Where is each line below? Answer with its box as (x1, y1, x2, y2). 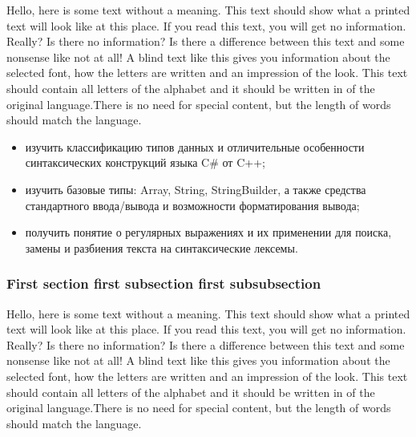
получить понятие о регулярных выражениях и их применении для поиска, (25, 224, 392, 241)
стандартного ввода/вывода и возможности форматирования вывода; (25, 196, 360, 213)
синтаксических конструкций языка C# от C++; (25, 154, 265, 171)
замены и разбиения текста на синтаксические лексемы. (25, 239, 298, 256)
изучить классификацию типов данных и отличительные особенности (25, 138, 365, 155)
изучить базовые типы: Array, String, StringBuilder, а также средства (25, 180, 366, 197)
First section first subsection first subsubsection (6, 273, 321, 293)
